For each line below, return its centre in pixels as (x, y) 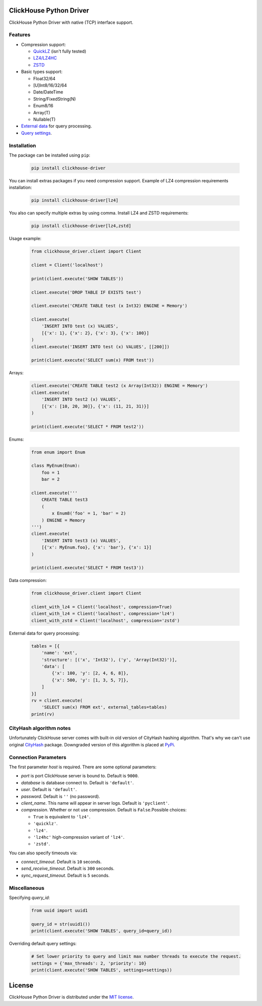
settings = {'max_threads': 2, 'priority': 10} (89, 963)
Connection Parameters (38, 757)
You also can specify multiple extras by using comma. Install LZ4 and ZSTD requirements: (99, 213)
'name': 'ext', (59, 653)
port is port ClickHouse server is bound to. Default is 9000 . (80, 776)
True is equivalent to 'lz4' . (62, 816)
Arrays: (16, 373)
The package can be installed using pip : (50, 155)
